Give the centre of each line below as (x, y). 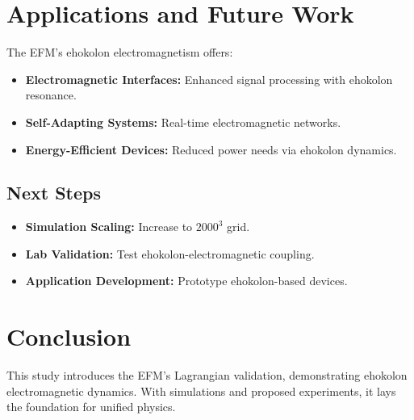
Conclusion (69, 336)
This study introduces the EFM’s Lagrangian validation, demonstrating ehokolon (207, 375)
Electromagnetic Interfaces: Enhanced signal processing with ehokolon (209, 79)
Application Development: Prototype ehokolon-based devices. (186, 281)
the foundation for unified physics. (91, 407)
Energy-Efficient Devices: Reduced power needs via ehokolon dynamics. (211, 149)
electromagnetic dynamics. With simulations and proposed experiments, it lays (201, 391)
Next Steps (54, 193)
